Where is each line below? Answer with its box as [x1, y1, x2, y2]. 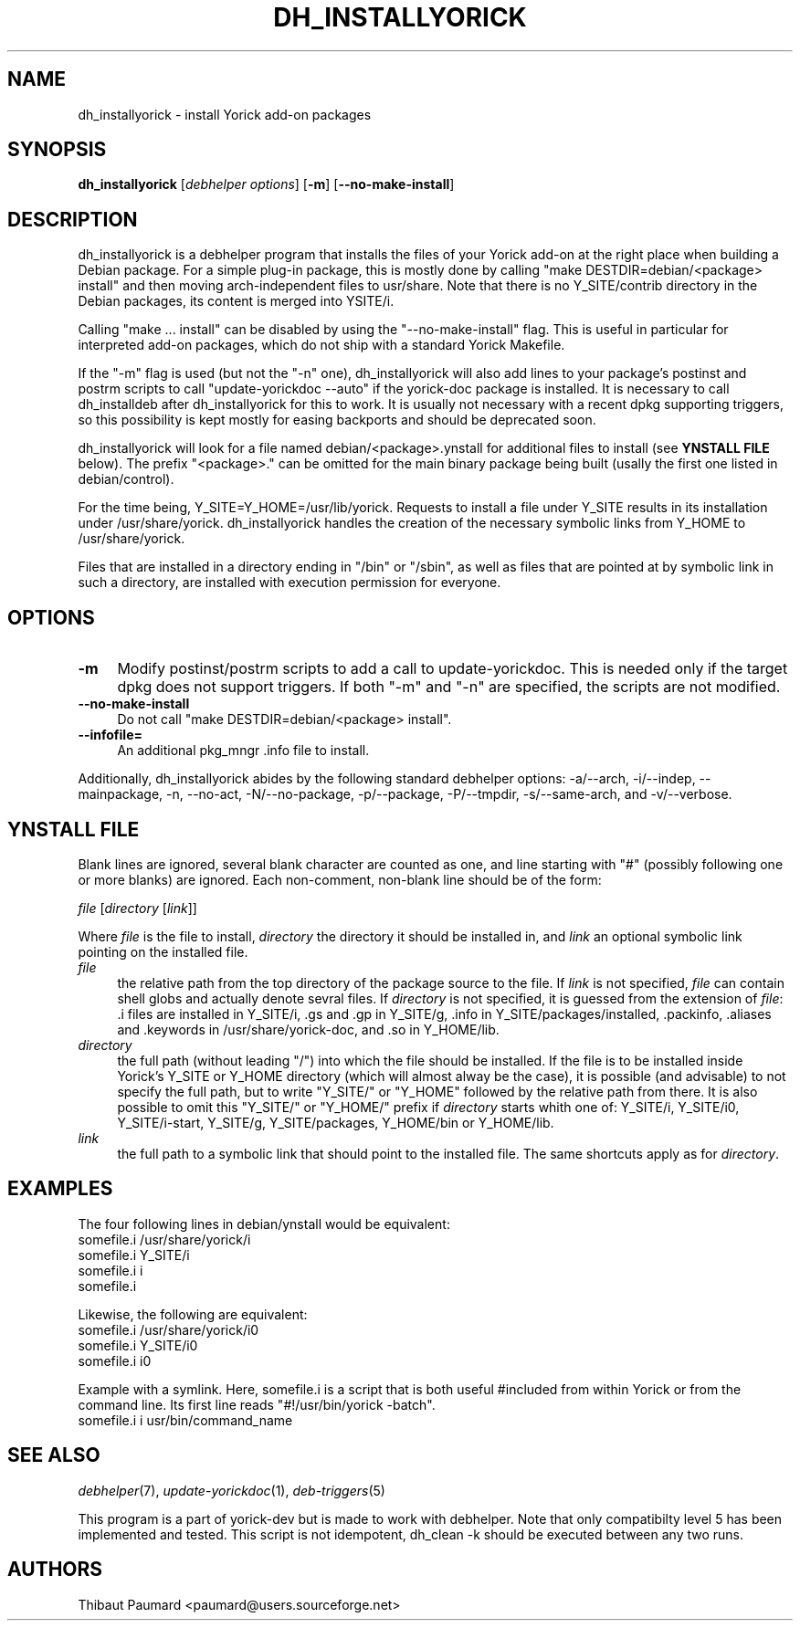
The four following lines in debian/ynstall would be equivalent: [78, 1215, 450, 1232]
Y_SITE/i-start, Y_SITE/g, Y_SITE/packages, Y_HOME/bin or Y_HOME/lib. [117, 1114, 554, 1130]
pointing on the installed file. [78, 943, 248, 960]
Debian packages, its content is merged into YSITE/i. [78, 293, 395, 310]
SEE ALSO [7, 1444, 100, 1467]
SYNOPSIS [7, 138, 107, 162]
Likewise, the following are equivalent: [78, 1306, 308, 1322]
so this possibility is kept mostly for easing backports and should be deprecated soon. [78, 412, 596, 428]
